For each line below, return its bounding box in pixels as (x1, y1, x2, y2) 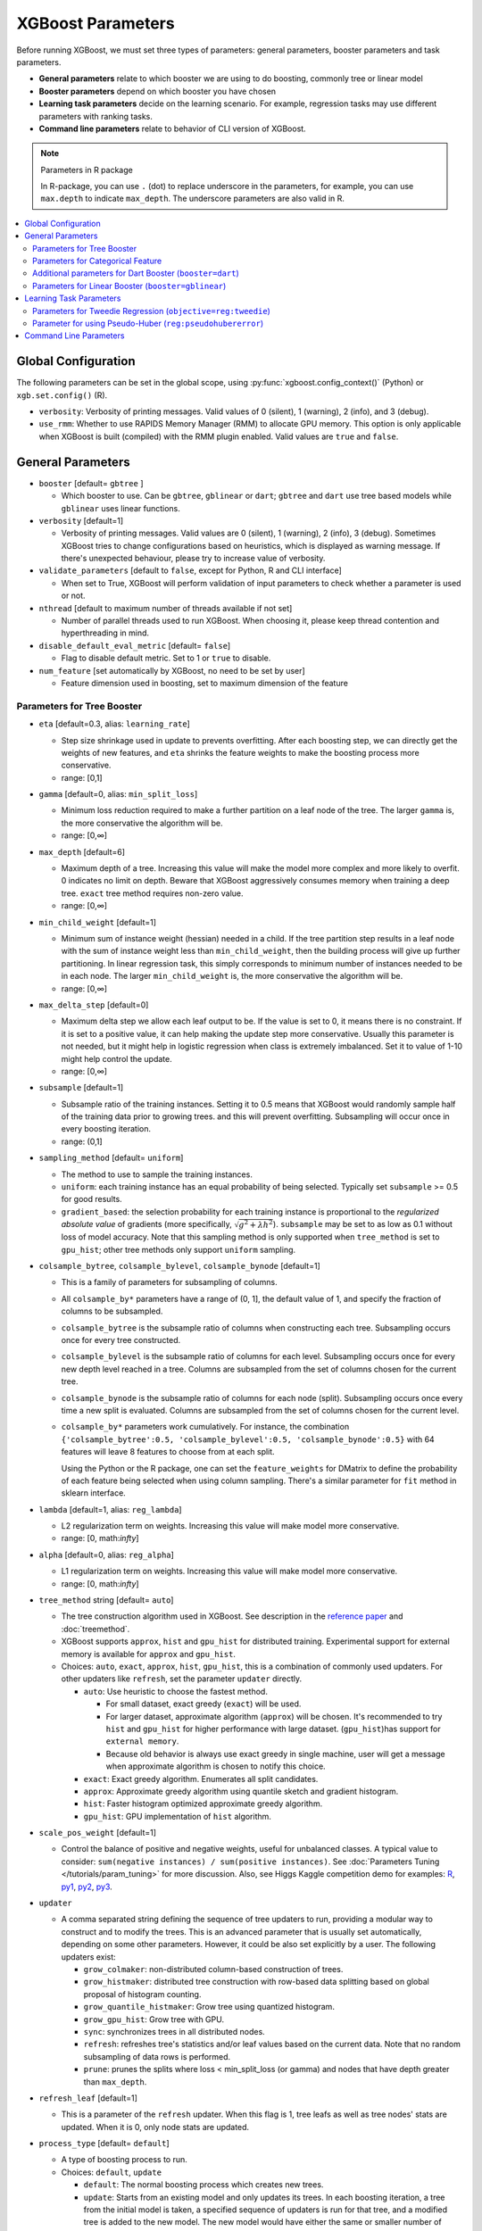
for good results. (61, 1194, 122, 1205)
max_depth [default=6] (38, 846, 125, 857)
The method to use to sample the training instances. (61, 1169, 253, 1180)
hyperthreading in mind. (61, 627, 150, 638)
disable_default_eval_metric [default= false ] (38, 640, 231, 651)
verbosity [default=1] (38, 515, 124, 526)
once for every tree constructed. (61, 1335, 181, 1346)
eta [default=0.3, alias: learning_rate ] (38, 718, 191, 729)
